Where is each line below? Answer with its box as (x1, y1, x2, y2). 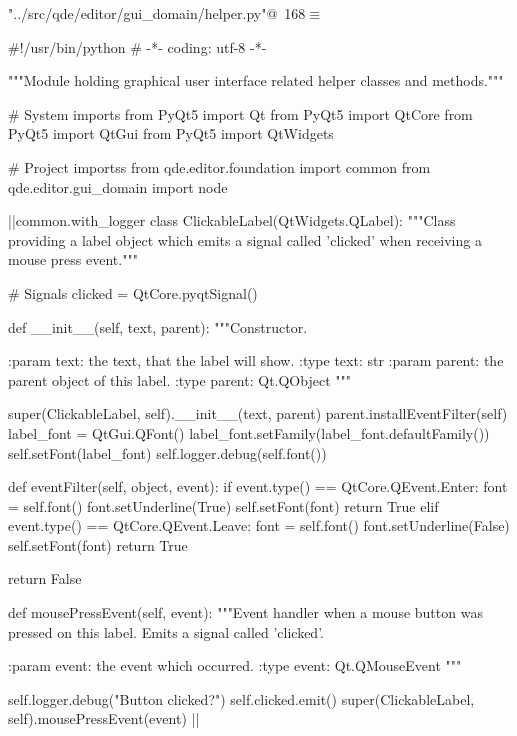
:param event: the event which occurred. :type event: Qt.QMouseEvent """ (8, 655, 462, 676)
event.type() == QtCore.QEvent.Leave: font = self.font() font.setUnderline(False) (8, 515, 510, 536)
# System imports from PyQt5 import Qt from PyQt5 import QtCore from (8, 103, 473, 124)
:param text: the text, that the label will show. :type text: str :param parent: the (8, 350, 504, 371)
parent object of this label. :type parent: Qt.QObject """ (8, 369, 351, 390)
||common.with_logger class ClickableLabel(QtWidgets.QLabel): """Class (8, 210, 456, 231)
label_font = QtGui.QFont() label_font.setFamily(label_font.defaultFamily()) (8, 422, 490, 443)
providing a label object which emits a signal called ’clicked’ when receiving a (8, 229, 482, 250)
